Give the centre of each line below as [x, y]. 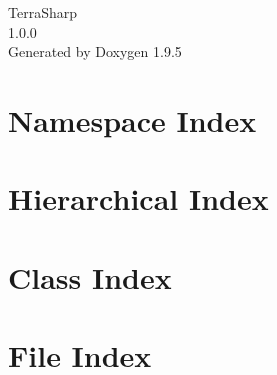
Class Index [90, 276]
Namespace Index [132, 119]
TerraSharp [42, 12]
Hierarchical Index [138, 198]
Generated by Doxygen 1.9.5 [95, 51]
